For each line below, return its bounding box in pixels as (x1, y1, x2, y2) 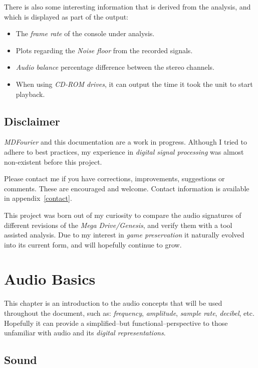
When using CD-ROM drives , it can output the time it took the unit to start (16, 78, 253, 89)
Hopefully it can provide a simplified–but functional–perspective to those (4, 317, 228, 328)
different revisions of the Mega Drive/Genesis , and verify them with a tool (4, 219, 232, 230)
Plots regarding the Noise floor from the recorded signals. (16, 45, 193, 55)
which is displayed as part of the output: (4, 11, 129, 22)
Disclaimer (4, 113, 60, 129)
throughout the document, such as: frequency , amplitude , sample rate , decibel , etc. (4, 308, 254, 318)
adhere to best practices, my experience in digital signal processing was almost (4, 146, 244, 157)
